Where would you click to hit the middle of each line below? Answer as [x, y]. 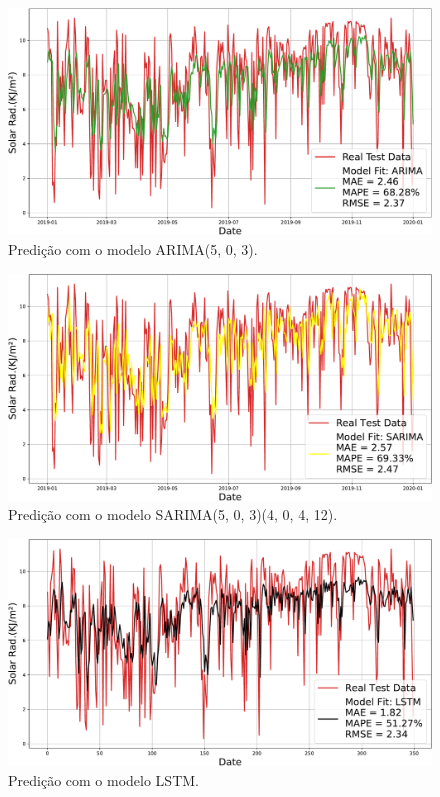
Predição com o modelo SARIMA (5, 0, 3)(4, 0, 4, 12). [173, 514]
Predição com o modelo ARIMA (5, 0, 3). [133, 248]
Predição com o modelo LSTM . [103, 779]
